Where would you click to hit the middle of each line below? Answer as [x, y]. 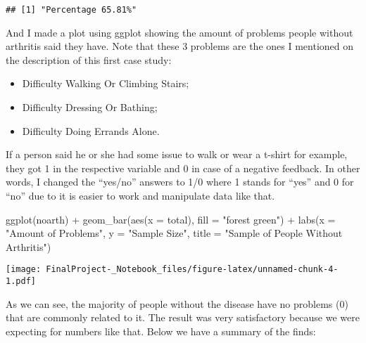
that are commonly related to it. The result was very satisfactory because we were [183, 317]
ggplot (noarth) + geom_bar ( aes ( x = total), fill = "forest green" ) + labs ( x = [171, 219]
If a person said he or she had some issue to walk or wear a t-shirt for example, [177, 154]
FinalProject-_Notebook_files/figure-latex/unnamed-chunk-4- [192, 270]
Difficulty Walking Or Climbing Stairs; [106, 83]
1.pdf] [21, 281]
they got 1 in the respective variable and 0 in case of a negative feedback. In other [183, 168]
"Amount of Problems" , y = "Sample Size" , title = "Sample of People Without [174, 233]
